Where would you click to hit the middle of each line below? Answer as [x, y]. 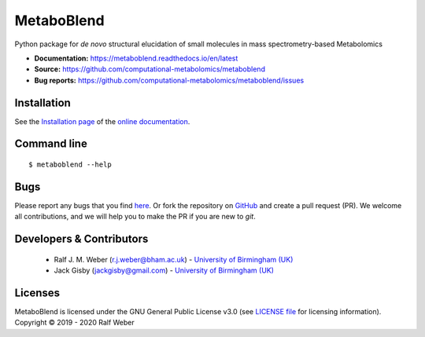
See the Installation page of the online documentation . [102, 121]
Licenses [37, 293]
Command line [51, 144]
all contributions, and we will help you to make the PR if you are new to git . [135, 217]
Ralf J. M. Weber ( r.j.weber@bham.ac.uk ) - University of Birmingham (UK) [174, 259]
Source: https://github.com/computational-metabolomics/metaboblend [150, 69]
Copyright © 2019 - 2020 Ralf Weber [75, 323]
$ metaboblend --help [70, 165]
